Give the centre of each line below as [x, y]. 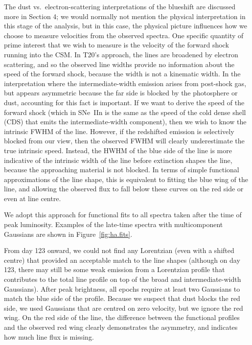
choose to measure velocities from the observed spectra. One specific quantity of [124, 35]
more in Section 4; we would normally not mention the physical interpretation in [125, 16]
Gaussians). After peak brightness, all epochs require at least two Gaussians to [122, 288]
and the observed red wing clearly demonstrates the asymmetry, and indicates [121, 327]
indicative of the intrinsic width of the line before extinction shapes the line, [118, 160]
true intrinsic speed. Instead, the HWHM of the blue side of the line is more [118, 150]
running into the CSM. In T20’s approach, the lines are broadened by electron [121, 54]
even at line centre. [33, 198]
